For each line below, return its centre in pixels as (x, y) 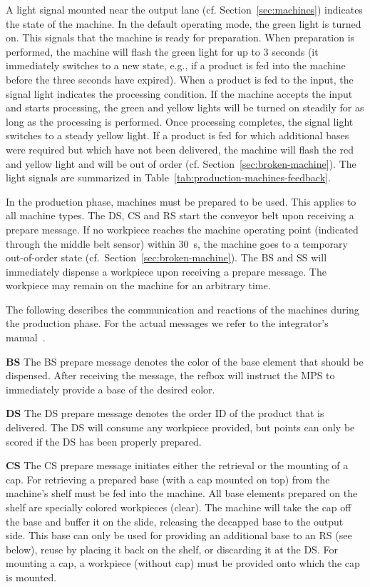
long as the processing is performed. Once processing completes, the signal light (180, 121)
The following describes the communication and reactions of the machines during (183, 309)
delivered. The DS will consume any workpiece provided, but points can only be (180, 427)
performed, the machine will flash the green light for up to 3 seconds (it (162, 51)
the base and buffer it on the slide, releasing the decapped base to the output (175, 521)
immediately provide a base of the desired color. (111, 389)
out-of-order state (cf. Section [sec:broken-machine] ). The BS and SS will (166, 257)
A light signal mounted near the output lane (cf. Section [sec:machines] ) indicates (184, 9)
